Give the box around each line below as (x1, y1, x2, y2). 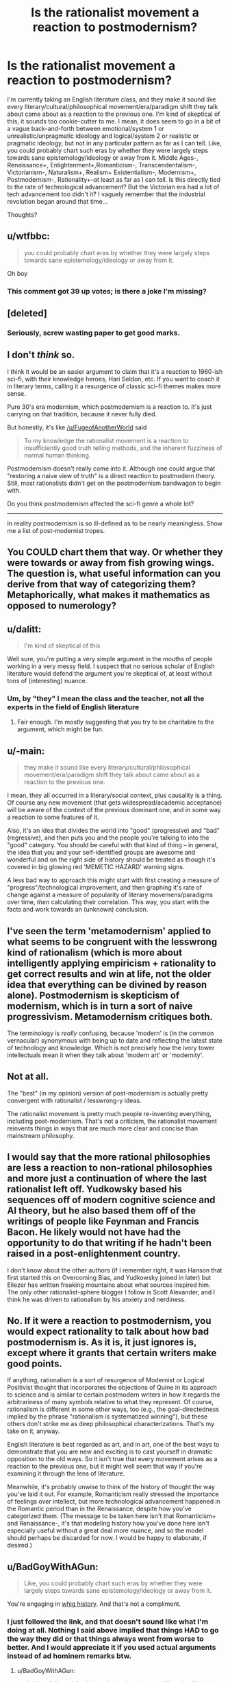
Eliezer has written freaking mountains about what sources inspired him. (7, 1281, 211, 1289)
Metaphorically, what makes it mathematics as (7, 589, 211, 601)
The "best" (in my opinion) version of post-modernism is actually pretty (7, 1089, 209, 1097)
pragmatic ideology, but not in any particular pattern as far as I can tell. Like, (7, 139, 222, 147)
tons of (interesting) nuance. (7, 677, 88, 685)
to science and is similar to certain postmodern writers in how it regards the (7, 1390, 220, 1399)
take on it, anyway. (7, 1427, 60, 1435)
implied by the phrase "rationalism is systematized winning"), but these (7, 1412, 208, 1421)
